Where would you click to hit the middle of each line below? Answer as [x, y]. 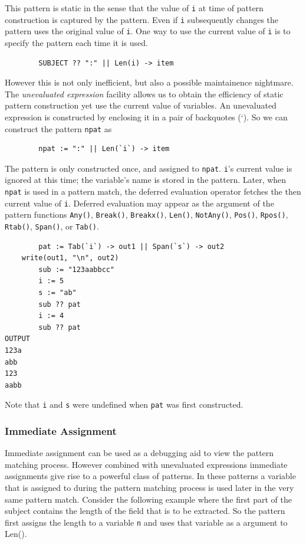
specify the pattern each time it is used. [76, 42]
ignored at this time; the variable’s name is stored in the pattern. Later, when [146, 180]
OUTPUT [17, 339]
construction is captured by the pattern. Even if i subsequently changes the [142, 19]
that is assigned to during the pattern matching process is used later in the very [149, 488]
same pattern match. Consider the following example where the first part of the [148, 499]
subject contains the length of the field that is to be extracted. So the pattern [145, 511]
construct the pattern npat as [58, 128]
